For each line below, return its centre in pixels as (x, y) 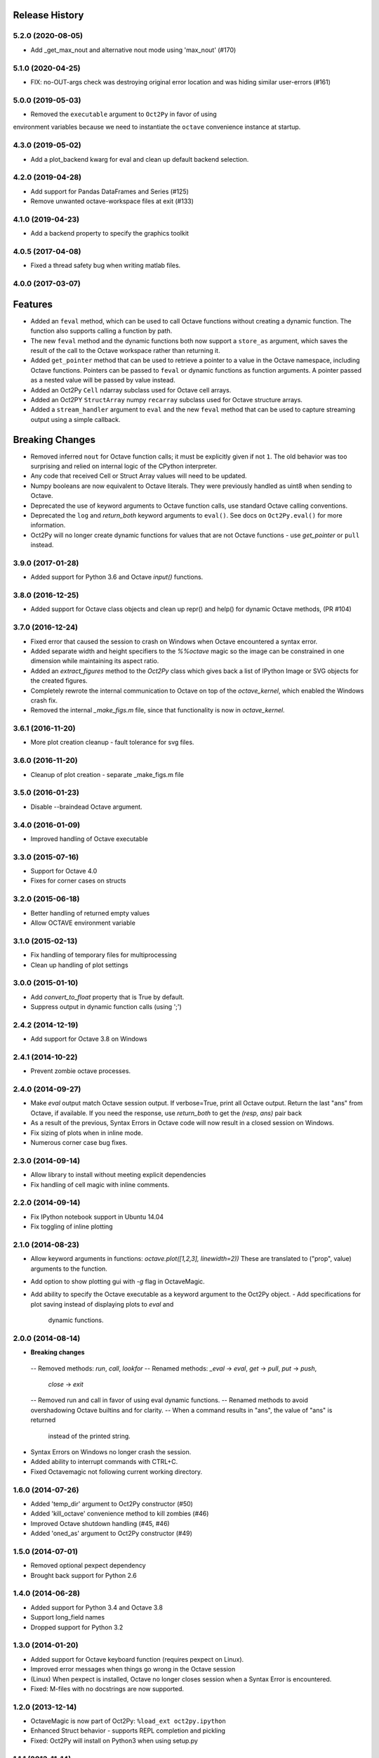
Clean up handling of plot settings (80, 965)
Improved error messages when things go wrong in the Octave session (133, 1669)
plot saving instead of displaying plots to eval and (102, 1304)
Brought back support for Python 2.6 (84, 1575)
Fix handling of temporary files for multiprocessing (104, 955)
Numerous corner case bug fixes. (79, 1143)
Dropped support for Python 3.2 (77, 1627)
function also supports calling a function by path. (101, 331)
